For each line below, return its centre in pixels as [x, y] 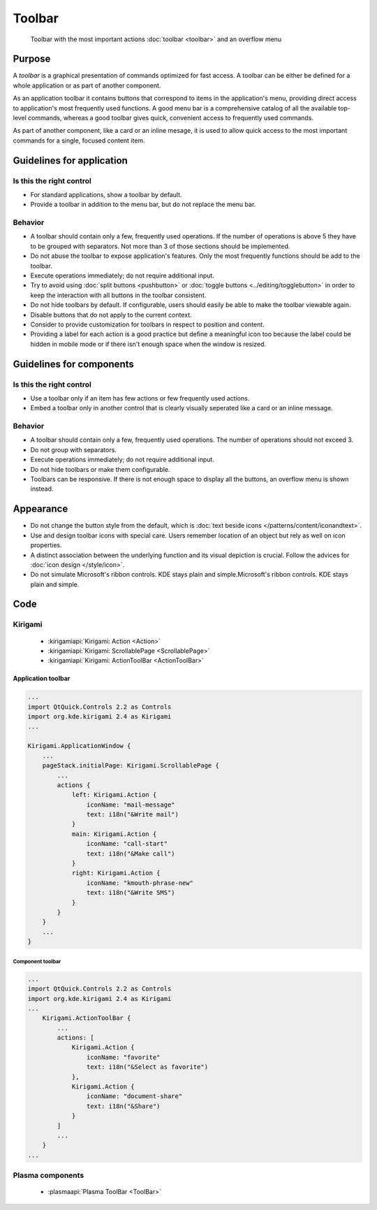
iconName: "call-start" [127, 844]
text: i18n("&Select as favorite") [147, 1067]
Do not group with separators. [73, 449]
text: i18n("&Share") [123, 1106]
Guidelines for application [71, 160]
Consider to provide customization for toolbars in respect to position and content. [147, 324]
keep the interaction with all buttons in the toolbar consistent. [118, 295]
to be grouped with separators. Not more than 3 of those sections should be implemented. [160, 246]
